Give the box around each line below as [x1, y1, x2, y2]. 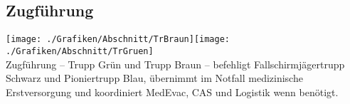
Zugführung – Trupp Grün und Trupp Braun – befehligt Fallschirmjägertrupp [6, 56, 345, 71]
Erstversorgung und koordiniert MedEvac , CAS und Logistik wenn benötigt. [6, 84, 339, 99]
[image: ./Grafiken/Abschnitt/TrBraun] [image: [6, 34, 230, 45]
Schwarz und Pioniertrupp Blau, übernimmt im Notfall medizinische [6, 71, 303, 85]
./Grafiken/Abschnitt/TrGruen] [6, 46, 154, 56]
